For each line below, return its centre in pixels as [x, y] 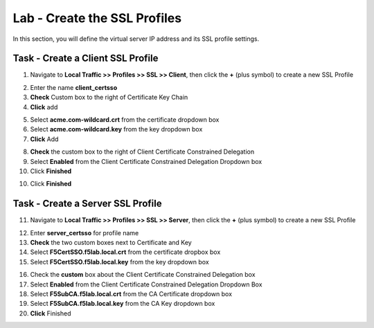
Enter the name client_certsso [74, 87]
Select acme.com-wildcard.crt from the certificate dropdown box [125, 120]
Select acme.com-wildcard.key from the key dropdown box [116, 129]
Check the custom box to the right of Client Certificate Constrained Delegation [142, 152]
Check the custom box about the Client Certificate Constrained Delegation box [143, 275]
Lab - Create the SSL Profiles [97, 18]
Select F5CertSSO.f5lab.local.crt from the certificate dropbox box [125, 252]
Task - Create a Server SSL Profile [87, 204]
